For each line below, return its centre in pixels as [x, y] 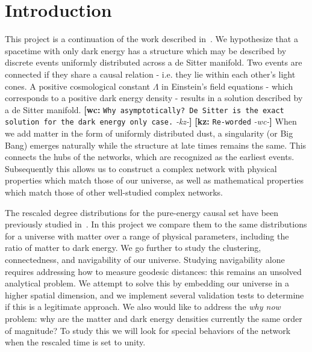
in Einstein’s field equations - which [227, 86]
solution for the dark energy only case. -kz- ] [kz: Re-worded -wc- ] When [151, 121]
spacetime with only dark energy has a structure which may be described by [146, 50]
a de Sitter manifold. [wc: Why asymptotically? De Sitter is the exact [145, 109]
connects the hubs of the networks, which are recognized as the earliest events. [150, 157]
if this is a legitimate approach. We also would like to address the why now [143, 307]
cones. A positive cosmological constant [77, 86]
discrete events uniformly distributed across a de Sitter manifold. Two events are [154, 62]
